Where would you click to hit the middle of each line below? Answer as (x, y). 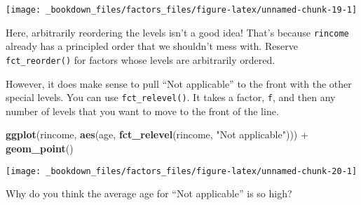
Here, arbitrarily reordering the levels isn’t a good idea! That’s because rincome (177, 32)
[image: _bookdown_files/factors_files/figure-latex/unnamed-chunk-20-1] (182, 171)
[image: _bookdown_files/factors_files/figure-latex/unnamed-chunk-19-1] (182, 10)
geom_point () (40, 148)
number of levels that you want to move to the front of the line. (142, 111)
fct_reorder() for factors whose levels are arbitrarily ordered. (141, 59)
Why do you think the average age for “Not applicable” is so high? (149, 193)
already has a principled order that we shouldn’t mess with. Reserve (152, 46)
